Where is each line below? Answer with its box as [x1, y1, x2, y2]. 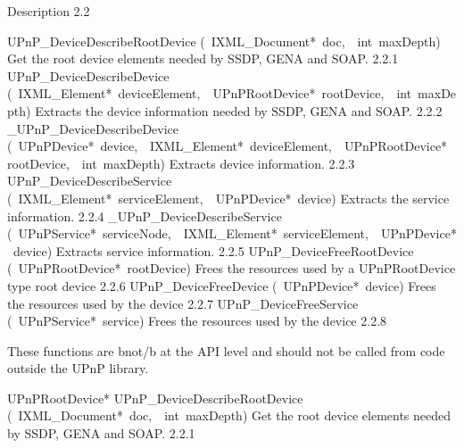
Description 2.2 [7, 2, 90, 20]
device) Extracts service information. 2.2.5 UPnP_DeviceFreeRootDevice [12, 241, 414, 260]
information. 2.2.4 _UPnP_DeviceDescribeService [7, 206, 282, 225]
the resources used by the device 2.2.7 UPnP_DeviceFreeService [7, 294, 359, 312]
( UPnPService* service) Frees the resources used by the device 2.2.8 [7, 311, 387, 330]
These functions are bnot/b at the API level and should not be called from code [7, 341, 445, 360]
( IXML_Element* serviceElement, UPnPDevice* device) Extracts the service [7, 188, 450, 207]
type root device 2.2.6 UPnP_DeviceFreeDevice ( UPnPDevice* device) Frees [7, 276, 436, 295]
